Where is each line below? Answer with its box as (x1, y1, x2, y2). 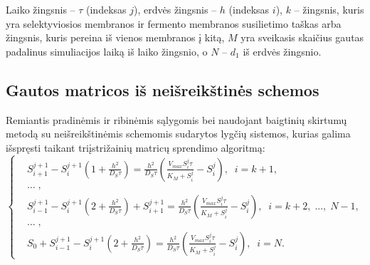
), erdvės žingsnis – (134, 2, 217, 16)
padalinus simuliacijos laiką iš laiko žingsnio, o (6, 43, 208, 58)
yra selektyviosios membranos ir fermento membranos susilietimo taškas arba (6, 16, 342, 31)
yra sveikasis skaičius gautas (240, 30, 364, 45)
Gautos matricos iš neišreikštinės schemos (6, 78, 319, 100)
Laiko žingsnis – (6, 2, 75, 16)
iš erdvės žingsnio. (243, 43, 322, 58)
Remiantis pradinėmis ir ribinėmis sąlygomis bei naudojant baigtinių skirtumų (6, 112, 347, 127)
